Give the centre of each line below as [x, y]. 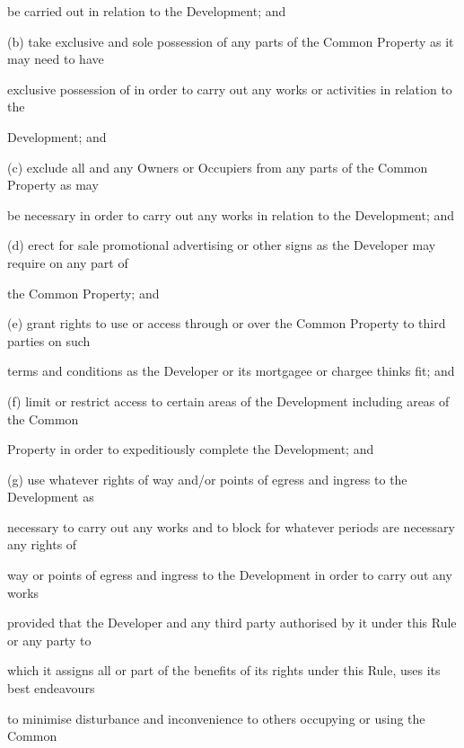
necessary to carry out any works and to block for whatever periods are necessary [231, 526]
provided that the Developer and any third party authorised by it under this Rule [232, 623]
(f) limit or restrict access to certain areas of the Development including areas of [228, 401]
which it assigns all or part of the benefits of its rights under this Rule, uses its [224, 670]
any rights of [42, 544]
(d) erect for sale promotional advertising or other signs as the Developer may [222, 245]
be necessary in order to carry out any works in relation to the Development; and [231, 214]
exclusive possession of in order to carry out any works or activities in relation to [230, 89]
